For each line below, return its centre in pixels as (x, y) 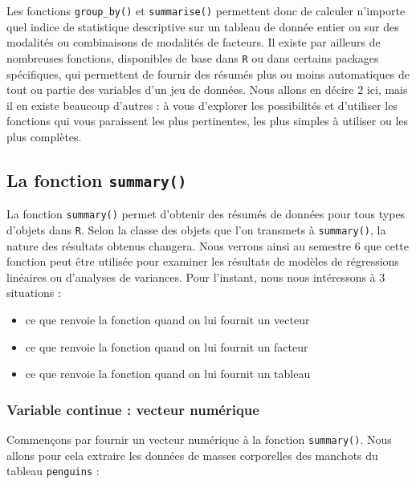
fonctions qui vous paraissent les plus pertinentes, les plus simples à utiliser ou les (208, 121)
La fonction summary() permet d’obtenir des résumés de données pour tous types (206, 214)
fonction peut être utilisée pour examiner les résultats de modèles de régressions (203, 261)
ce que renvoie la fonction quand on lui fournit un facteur (167, 346)
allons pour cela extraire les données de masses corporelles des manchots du (192, 455)
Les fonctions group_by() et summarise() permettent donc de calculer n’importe (206, 10)
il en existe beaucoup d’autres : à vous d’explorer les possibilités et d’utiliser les (202, 105)
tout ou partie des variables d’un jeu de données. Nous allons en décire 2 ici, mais (207, 89)
